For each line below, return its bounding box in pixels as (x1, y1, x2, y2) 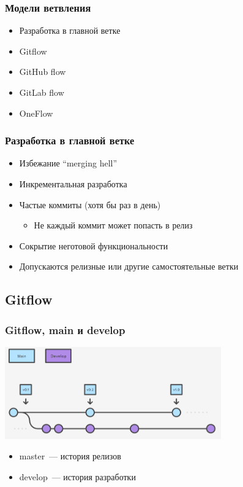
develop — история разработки (19, 470, 136, 483)
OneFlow (19, 106, 53, 119)
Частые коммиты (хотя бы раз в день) (19, 198, 161, 211)
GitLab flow (19, 86, 64, 98)
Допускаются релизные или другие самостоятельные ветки (19, 260, 239, 273)
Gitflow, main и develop (5, 322, 125, 337)
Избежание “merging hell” (19, 157, 118, 169)
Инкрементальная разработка (19, 177, 127, 190)
